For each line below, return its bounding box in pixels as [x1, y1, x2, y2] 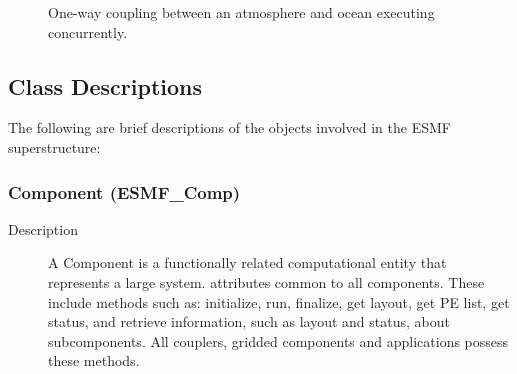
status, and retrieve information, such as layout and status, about [48, 311, 450, 332]
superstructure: [8, 136, 101, 157]
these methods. [48, 350, 140, 371]
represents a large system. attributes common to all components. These [48, 271, 485, 292]
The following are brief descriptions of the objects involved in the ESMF [8, 117, 451, 138]
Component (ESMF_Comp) [8, 179, 241, 204]
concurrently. [48, 21, 128, 42]
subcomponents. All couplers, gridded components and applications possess [48, 330, 509, 351]
